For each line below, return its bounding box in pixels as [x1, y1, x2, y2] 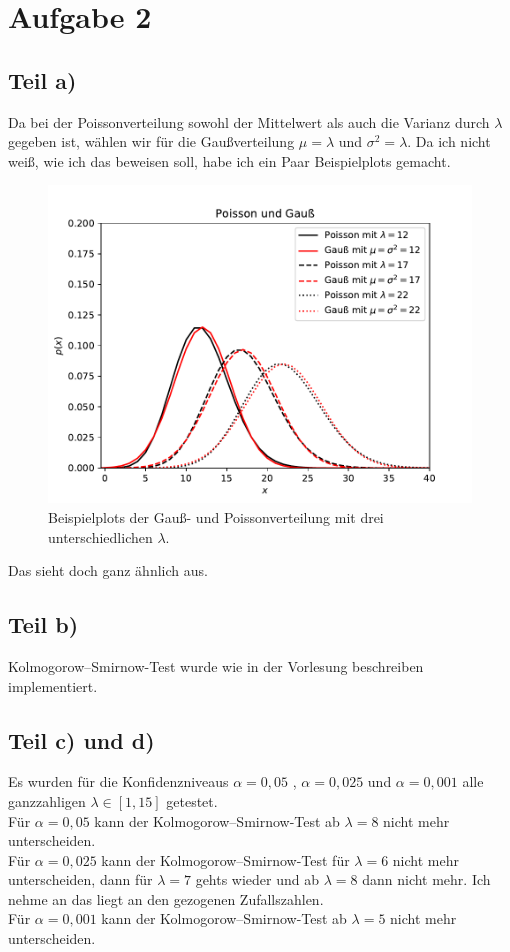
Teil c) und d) [8, 724, 155, 755]
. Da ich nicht [407, 131, 491, 152]
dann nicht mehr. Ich [362, 869, 491, 890]
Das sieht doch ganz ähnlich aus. [8, 560, 208, 581]
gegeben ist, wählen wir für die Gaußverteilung [8, 131, 295, 152]
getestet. [166, 790, 218, 811]
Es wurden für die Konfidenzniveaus [8, 771, 229, 792]
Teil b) [8, 609, 79, 640]
